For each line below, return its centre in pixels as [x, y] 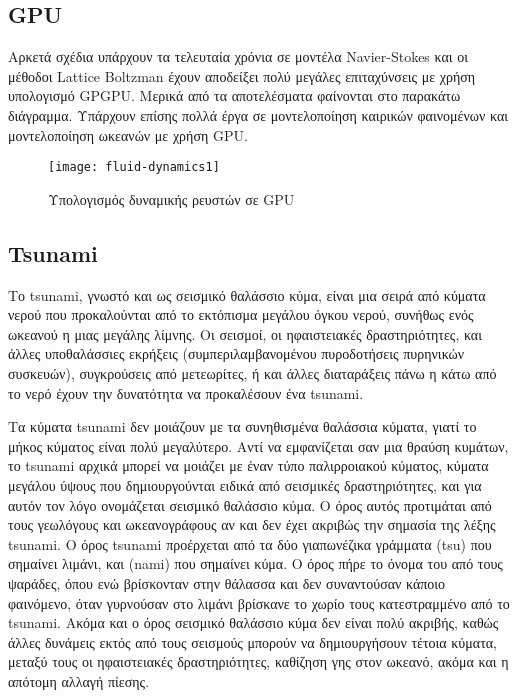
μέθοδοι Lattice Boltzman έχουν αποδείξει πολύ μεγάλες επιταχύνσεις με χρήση [242, 75]
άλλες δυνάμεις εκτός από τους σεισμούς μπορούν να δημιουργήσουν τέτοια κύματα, [252, 641]
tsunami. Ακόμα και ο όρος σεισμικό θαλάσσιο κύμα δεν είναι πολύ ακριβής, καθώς [253, 622]
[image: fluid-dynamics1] [134, 167]
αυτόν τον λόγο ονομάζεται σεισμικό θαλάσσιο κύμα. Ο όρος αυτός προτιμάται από [250, 504]
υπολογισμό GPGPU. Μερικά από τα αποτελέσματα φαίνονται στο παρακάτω [234, 95]
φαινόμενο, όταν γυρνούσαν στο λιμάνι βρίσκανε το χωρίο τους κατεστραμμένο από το [259, 602]
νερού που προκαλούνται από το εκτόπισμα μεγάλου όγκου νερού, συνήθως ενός [241, 314]
